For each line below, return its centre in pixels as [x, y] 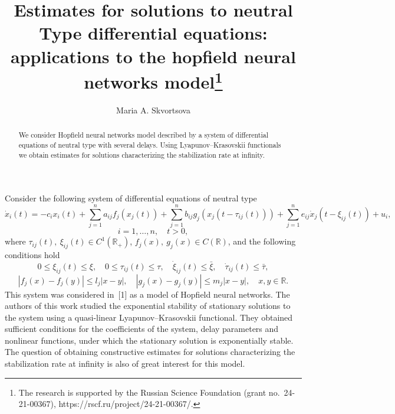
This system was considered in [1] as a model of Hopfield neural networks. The [147, 294]
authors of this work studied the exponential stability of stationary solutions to [148, 306]
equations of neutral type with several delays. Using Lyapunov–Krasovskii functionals [150, 145]
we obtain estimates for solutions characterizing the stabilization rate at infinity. [142, 154]
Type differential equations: [153, 33]
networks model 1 [153, 80]
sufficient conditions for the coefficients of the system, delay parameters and [142, 329]
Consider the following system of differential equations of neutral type [131, 198]
